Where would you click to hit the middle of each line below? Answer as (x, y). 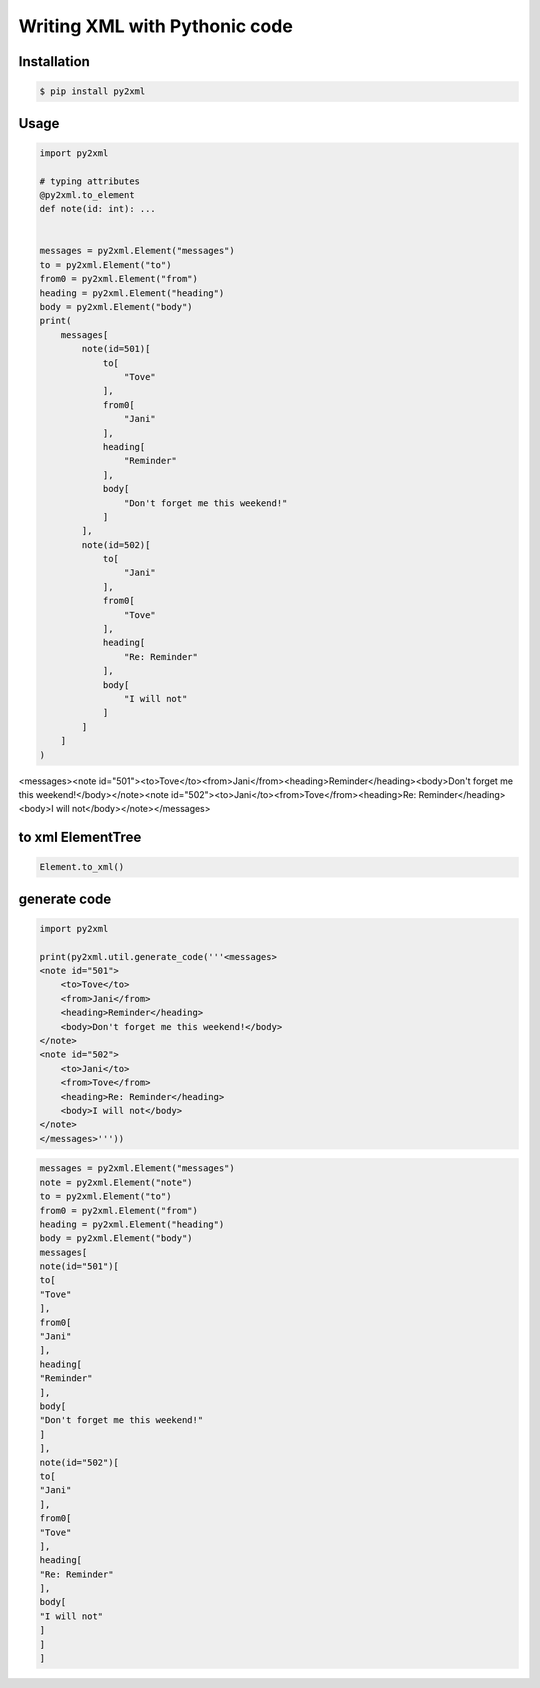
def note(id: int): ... (98, 209)
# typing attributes (89, 181)
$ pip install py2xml (92, 91)
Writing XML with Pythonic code (156, 26)
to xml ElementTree (80, 837)
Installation (54, 61)
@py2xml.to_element (87, 194)
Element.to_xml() (82, 867)
